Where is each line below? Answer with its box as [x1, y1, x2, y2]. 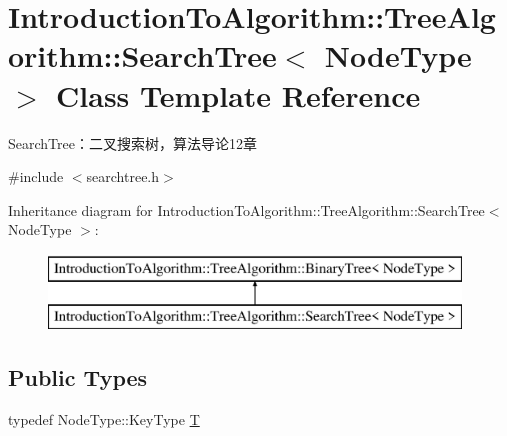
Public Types [8, 362, 148, 393]
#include [8, 166, 64, 187]
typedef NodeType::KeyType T [8, 409, 200, 430]
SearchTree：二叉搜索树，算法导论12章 [8, 132, 257, 153]
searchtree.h [86, 166, 160, 187]
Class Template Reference [56, 74, 421, 115]
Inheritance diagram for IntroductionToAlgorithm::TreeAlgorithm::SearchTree [8, 199, 485, 220]
